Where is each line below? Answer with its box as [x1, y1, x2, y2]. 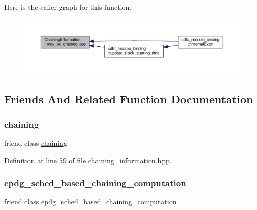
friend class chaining [4, 138, 67, 148]
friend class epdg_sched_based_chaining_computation [4, 196, 177, 207]
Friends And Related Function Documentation [4, 91, 253, 107]
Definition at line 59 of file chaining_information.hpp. [4, 155, 172, 165]
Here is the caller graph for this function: [4, 2, 132, 12]
